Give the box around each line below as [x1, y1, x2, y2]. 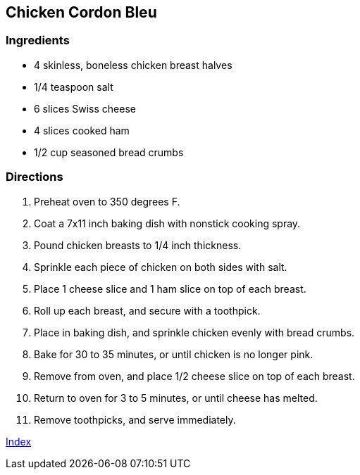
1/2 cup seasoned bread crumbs [34, 146, 184, 158]
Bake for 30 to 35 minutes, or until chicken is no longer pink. [34, 348, 314, 360]
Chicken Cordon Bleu [6, 4, 157, 21]
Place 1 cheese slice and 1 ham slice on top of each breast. [34, 282, 306, 295]
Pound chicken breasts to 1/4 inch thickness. [34, 239, 242, 251]
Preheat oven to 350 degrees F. [34, 195, 180, 208]
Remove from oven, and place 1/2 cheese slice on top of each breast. [34, 369, 355, 382]
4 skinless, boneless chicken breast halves [34, 58, 232, 71]
